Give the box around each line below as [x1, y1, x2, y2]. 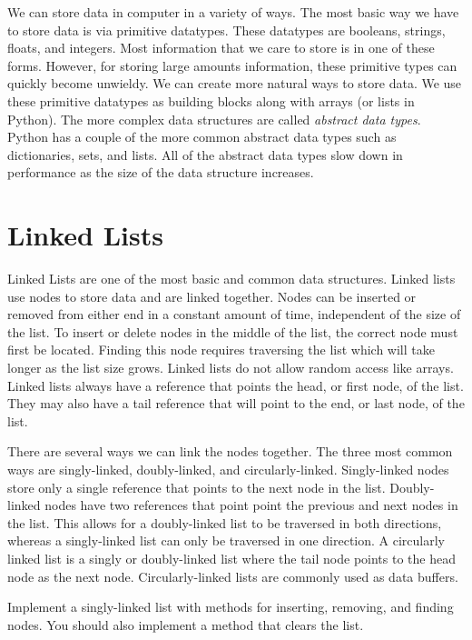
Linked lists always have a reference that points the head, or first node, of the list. [7, 375, 464, 395]
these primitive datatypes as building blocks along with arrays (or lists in [7, 91, 415, 110]
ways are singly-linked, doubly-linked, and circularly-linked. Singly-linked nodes [7, 460, 449, 478]
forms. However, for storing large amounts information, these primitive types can [7, 55, 457, 75]
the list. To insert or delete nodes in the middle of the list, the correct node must [7, 322, 458, 341]
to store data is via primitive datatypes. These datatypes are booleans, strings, [7, 20, 446, 39]
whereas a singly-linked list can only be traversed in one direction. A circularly [7, 531, 445, 550]
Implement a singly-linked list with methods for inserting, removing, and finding [7, 597, 454, 616]
